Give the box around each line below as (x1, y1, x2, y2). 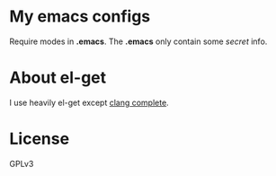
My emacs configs (9, 6, 151, 27)
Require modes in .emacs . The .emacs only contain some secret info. (9, 36, 268, 47)
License (9, 128, 70, 149)
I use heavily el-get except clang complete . (9, 97, 169, 108)
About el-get (9, 67, 107, 88)
